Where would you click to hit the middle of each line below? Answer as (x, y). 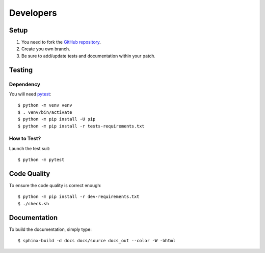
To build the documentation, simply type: (50, 229)
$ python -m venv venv (45, 105)
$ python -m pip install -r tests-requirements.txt (81, 126)
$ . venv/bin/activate (45, 112)
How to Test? (25, 139)
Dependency (25, 84)
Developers (33, 13)
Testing (21, 70)
